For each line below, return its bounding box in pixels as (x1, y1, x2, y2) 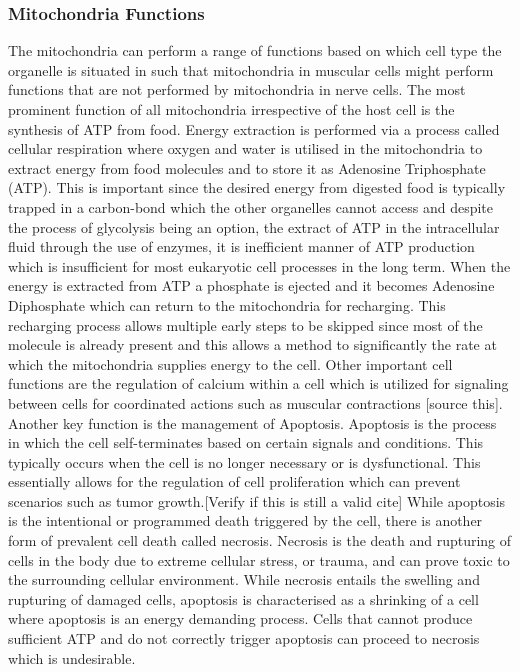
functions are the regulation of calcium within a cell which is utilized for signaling (8, 373, 509, 394)
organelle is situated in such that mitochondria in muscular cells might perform (8, 59, 494, 80)
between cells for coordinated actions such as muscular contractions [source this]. (8, 392, 503, 413)
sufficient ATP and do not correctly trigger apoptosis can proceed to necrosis (8, 628, 480, 649)
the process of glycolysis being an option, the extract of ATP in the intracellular (8, 216, 500, 237)
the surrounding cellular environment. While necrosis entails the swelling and (8, 569, 480, 590)
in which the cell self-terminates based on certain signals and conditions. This (8, 432, 484, 453)
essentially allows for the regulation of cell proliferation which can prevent (8, 471, 461, 492)
